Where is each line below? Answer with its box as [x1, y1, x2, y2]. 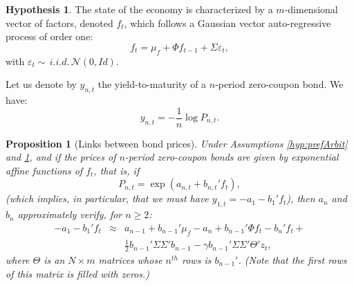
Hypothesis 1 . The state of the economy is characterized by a [6, 2, 273, 16]
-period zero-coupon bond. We [215, 77, 344, 91]
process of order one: [6, 29, 93, 44]
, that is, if [93, 163, 140, 177]
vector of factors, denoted [6, 15, 113, 30]
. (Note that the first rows [238, 253, 347, 267]
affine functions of [6, 163, 83, 177]
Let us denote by [6, 77, 77, 91]
